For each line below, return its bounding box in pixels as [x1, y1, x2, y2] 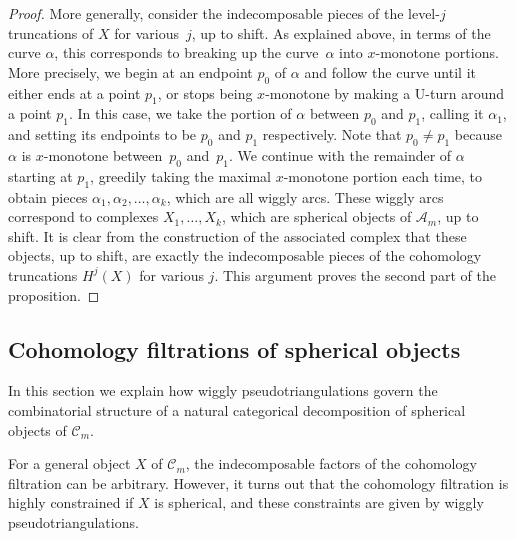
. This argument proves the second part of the [214, 264, 496, 285]
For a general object [8, 453, 131, 474]
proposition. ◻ [8, 284, 100, 305]
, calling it [421, 103, 484, 124]
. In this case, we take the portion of [68, 103, 292, 124]
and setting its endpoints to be [8, 124, 197, 145]
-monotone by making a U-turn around [265, 82, 505, 103]
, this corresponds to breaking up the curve [54, 42, 319, 63]
